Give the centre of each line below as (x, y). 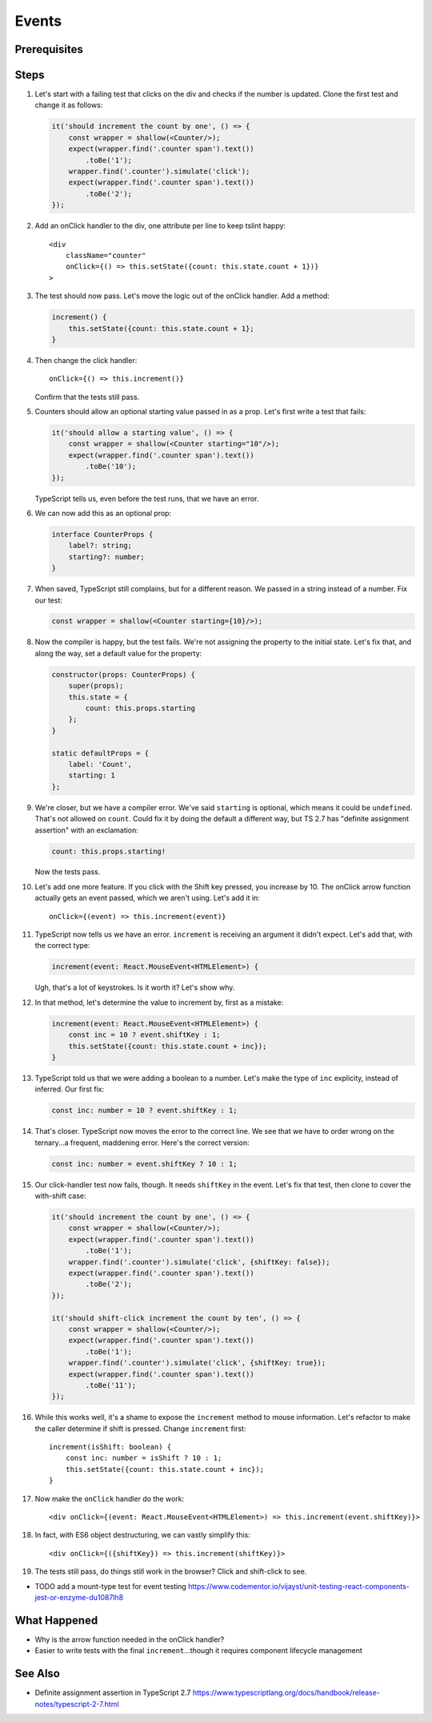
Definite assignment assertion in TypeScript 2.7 (113, 1693)
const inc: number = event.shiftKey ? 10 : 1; (144, 1163)
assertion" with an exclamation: (87, 830)
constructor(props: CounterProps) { (124, 674)
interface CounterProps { (102, 534)
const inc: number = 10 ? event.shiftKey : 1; (144, 1111)
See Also (37, 1674)
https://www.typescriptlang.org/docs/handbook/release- (286, 1693)
